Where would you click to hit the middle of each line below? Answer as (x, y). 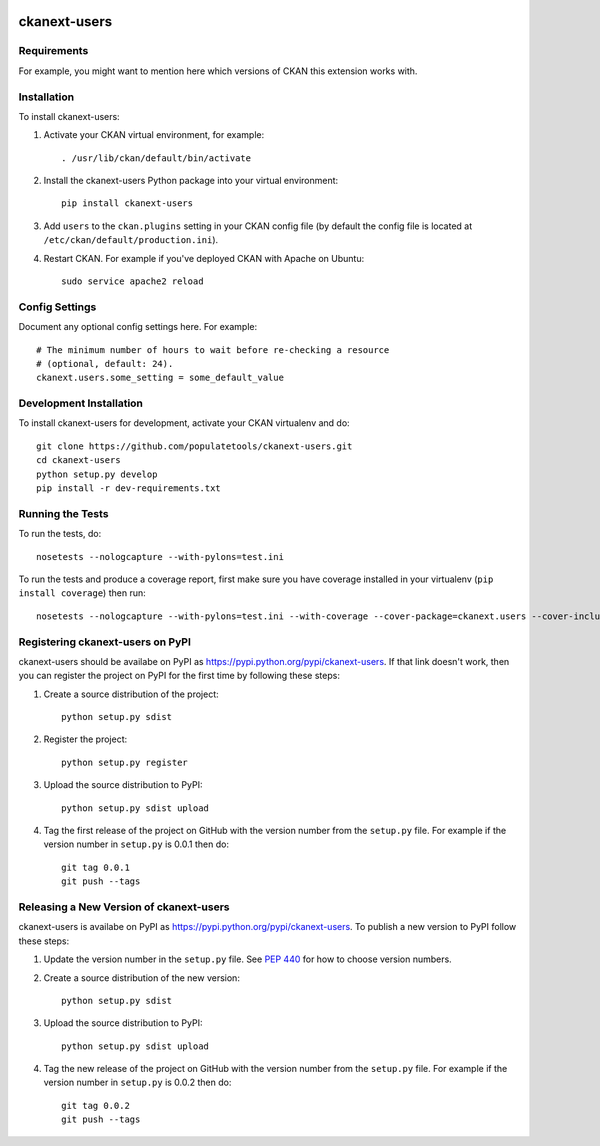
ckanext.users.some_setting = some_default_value (160, 378)
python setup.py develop (97, 474)
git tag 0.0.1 (95, 867)
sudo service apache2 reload (132, 281)
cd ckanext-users (78, 460)
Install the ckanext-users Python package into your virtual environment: (191, 181)
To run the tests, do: (60, 534)
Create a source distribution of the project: (131, 694)
